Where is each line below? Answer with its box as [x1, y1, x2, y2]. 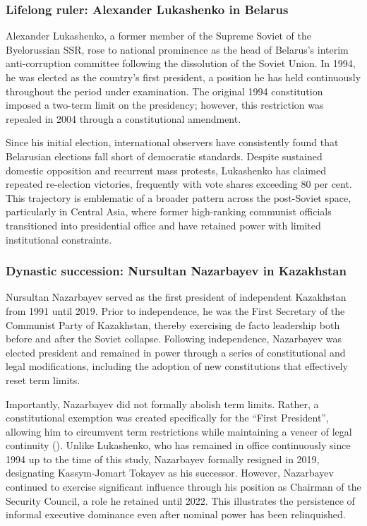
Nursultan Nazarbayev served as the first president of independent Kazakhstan [6, 289, 347, 304]
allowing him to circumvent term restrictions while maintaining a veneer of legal [6, 424, 352, 438]
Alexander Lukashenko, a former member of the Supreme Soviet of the [6, 28, 311, 43]
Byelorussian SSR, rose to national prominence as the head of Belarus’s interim [6, 42, 349, 56]
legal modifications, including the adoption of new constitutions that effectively [6, 359, 348, 373]
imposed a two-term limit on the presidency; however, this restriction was [6, 97, 324, 112]
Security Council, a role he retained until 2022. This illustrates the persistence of [6, 493, 355, 508]
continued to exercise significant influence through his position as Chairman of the [6, 479, 361, 494]
